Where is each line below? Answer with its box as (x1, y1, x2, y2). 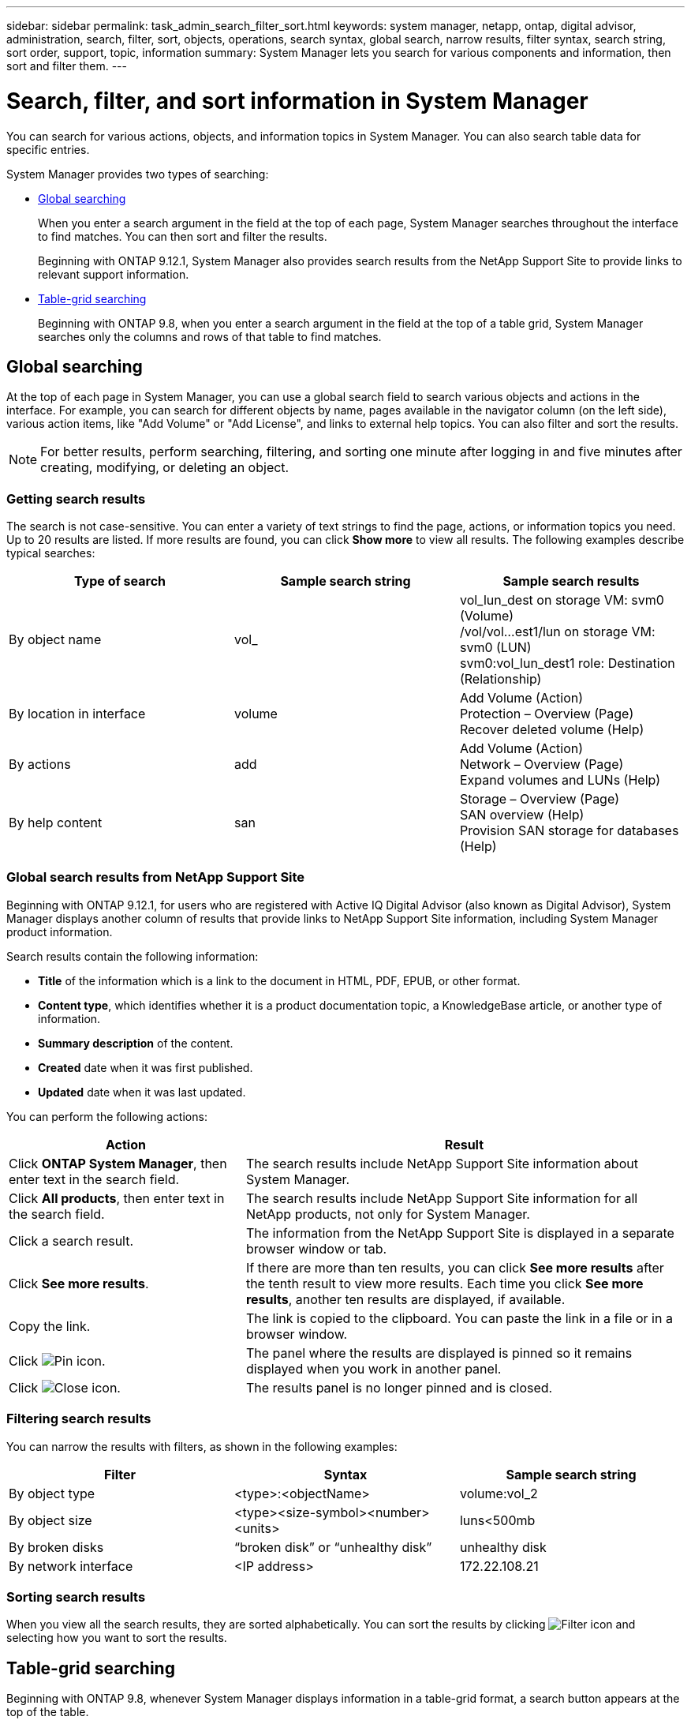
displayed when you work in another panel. (245, 1360, 502, 1377)
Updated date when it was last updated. (38, 1085, 246, 1099)
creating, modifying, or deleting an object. (40, 459, 289, 476)
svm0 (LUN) (459, 639, 532, 656)
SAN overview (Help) (459, 807, 585, 823)
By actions (9, 756, 71, 773)
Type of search (73, 573, 166, 590)
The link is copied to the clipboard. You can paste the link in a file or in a (245, 1310, 673, 1326)
